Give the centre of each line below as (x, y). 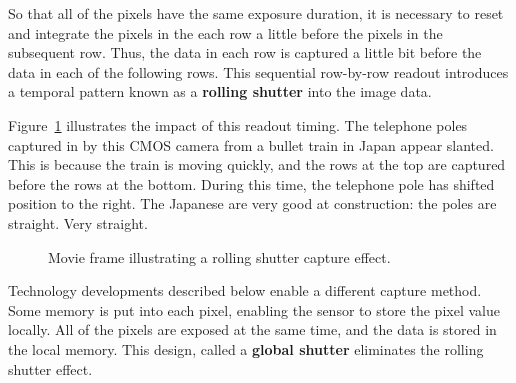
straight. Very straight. (78, 222)
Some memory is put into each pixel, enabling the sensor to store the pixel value (254, 309)
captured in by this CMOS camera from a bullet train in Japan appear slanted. (251, 144)
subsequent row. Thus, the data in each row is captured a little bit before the (245, 52)
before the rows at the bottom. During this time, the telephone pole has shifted (251, 183)
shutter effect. (50, 368)
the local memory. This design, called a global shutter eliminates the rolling (246, 348)
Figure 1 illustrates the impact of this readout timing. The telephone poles (238, 124)
